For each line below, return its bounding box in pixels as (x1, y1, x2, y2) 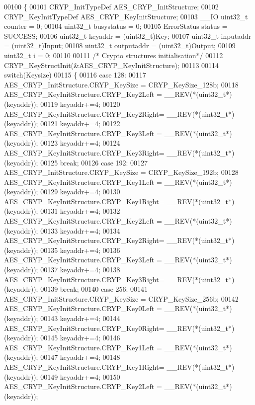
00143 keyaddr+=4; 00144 (40, 313, 120, 323)
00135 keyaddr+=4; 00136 (40, 244, 120, 255)
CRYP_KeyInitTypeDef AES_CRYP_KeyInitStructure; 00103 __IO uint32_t (4, 11, 248, 21)
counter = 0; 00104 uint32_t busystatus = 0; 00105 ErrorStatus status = (4, 21, 228, 31)
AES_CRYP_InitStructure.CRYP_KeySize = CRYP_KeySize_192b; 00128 (4, 167, 239, 177)
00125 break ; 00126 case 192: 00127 (40, 157, 148, 167)
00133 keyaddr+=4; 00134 (40, 225, 120, 236)
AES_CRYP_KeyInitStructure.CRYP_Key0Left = (4, 303, 162, 314)
